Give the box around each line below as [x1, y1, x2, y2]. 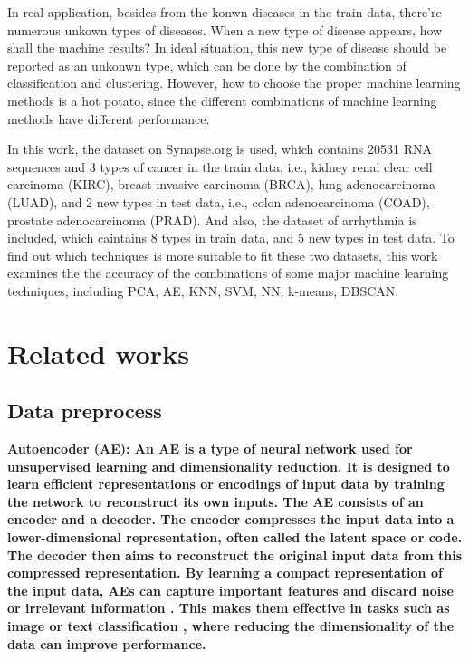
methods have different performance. [7, 109, 210, 128]
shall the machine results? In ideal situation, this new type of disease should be [7, 38, 447, 57]
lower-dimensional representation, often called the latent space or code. [7, 528, 463, 547]
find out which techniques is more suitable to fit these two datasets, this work [7, 245, 438, 264]
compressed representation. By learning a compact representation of [7, 563, 443, 582]
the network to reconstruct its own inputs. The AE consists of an [7, 492, 424, 511]
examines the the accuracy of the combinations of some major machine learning [7, 263, 449, 282]
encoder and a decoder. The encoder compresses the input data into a [7, 510, 455, 529]
